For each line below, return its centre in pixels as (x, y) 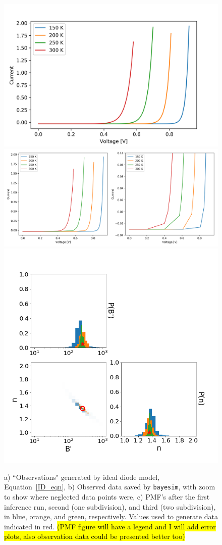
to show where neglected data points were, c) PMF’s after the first (107, 496)
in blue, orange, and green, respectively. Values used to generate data (111, 516)
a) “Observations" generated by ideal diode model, (82, 477)
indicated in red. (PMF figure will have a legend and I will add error (110, 526)
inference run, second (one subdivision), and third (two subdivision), (110, 506)
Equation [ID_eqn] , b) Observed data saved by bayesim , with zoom (110, 487)
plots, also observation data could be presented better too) (95, 536)
